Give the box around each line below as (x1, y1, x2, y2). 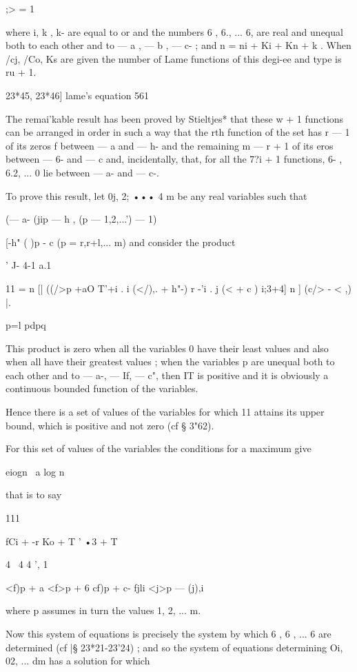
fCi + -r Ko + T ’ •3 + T (6, 533, 118, 548)
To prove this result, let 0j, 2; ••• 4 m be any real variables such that (6, 188, 307, 203)
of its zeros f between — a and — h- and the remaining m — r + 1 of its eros (6, 138, 334, 152)
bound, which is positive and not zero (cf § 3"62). (6, 418, 214, 432)
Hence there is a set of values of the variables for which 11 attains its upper (6, 405, 325, 419)
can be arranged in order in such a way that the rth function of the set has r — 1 (6, 125, 350, 139)
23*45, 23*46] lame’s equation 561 (6, 88, 150, 102)
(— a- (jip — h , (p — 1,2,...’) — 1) (6, 212, 157, 226)
